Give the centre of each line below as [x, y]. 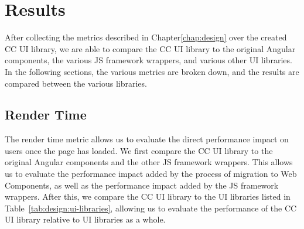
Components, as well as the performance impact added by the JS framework [142, 185]
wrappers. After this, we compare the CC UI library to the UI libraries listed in [148, 196]
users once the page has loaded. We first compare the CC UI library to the [139, 150]
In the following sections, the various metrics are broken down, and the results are [152, 71]
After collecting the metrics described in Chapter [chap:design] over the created [146, 37]
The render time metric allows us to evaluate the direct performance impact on [147, 139]
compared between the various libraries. [76, 83]
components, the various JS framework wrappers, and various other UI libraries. [148, 60]
